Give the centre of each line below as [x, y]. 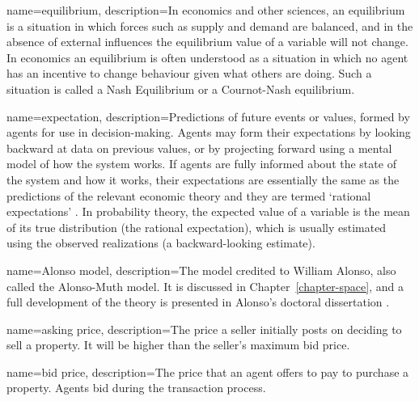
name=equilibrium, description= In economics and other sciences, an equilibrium [206, 10]
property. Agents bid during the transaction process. [136, 388]
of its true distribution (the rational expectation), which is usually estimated [197, 227]
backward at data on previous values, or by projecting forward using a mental [199, 148]
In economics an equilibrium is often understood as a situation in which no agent [207, 57]
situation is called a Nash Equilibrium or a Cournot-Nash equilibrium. [181, 89]
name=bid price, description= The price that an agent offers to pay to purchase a [208, 371]
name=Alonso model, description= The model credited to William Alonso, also [201, 270]
